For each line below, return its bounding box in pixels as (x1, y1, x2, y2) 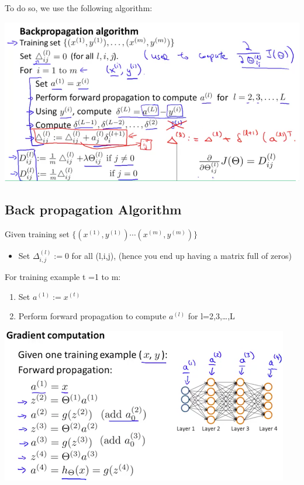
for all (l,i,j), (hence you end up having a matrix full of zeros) (71, 249, 292, 261)
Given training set (5, 227, 70, 240)
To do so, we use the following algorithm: (5, 2, 153, 13)
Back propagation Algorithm (5, 200, 182, 218)
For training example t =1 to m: (5, 270, 121, 282)
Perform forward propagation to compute (18, 310, 167, 322)
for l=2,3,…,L (188, 310, 235, 322)
